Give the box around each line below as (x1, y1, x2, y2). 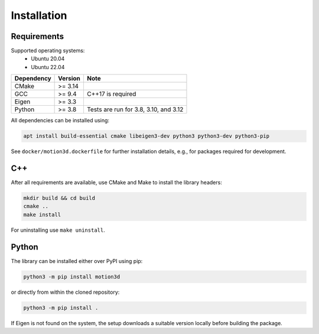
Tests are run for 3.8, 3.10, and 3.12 (86, 105, 184, 114)
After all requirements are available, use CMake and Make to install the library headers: (11, 179, 223, 186)
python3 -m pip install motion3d (23, 273, 121, 280)
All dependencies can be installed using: (11, 117, 109, 124)
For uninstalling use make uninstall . (11, 226, 106, 234)
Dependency (14, 74, 51, 83)
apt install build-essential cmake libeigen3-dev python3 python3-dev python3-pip (23, 133, 270, 140)
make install (23, 211, 61, 218)
